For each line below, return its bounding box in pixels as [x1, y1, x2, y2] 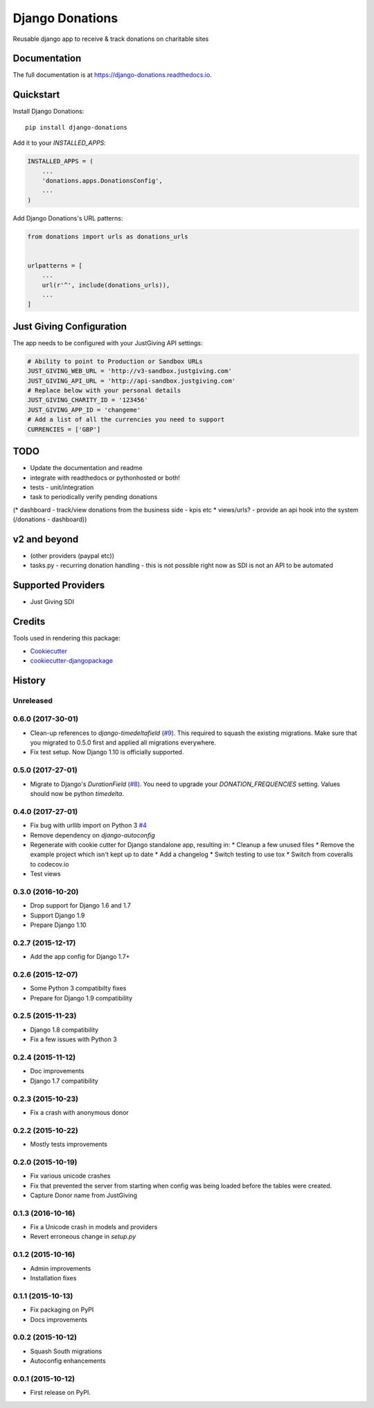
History [12, 675, 46, 686]
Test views [30, 870, 62, 878]
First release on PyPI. [30, 1389, 91, 1397]
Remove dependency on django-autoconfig [30, 831, 155, 839]
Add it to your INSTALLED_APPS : [12, 139, 107, 147]
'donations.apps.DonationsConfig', [42, 177, 163, 184]
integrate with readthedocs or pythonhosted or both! [30, 473, 180, 482]
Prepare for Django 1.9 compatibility [30, 993, 133, 1002]
